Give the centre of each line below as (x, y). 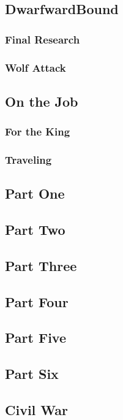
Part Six (32, 374)
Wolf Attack (35, 67)
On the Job (42, 101)
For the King (38, 132)
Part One (35, 193)
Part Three (41, 265)
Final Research (43, 39)
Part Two (35, 230)
